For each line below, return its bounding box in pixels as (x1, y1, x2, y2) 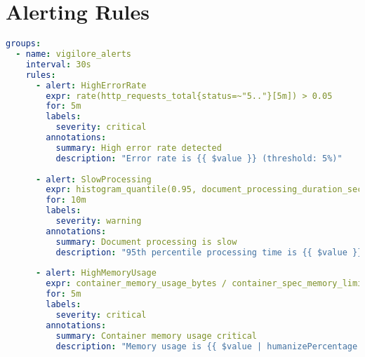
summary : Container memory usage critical (55, 330, 257, 341)
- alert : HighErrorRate (35, 80, 147, 90)
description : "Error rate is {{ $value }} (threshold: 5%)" (55, 153, 343, 163)
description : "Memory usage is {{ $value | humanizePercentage (55, 341, 358, 351)
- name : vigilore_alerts (15, 49, 132, 59)
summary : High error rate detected (55, 142, 222, 153)
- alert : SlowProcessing (35, 174, 152, 184)
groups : (6, 39, 41, 49)
